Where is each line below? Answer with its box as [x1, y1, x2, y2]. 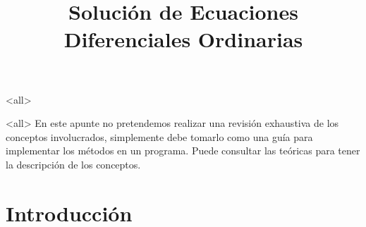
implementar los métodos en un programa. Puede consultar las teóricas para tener [6, 143, 360, 158]
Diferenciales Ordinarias [63, 25, 303, 54]
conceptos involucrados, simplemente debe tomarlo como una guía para [6, 129, 313, 144]
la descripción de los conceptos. [6, 157, 141, 171]
